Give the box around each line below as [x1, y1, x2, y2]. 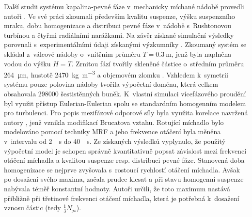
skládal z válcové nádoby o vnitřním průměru [4, 48, 141, 59]
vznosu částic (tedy [4, 202, 61, 213]
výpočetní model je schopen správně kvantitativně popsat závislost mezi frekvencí [4, 145, 247, 155]
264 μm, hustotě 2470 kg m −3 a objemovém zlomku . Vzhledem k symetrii [4, 68, 228, 79]
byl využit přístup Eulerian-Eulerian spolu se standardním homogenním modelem [4, 98, 246, 108]
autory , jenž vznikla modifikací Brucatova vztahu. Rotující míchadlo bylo [4, 117, 224, 127]
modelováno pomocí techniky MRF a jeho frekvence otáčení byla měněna [4, 126, 221, 137]
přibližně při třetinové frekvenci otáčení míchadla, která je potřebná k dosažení [4, 193, 239, 203]
